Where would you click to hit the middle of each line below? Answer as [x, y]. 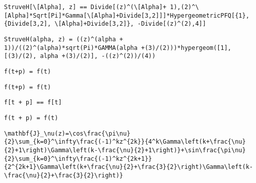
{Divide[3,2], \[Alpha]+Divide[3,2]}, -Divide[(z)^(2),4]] [105, 24]
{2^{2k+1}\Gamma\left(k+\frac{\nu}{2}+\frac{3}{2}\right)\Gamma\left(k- [129, 167]
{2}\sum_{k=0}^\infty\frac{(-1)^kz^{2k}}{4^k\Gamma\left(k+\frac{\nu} [125, 142]
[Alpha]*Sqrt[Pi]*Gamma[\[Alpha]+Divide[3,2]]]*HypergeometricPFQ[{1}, [127, 15]
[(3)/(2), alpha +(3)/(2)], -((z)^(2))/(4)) [80, 56]
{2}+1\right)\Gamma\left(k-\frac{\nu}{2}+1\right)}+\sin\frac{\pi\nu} [125, 150]
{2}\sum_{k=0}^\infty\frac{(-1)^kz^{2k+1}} [78, 159]
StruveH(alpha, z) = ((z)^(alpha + [64, 39]
